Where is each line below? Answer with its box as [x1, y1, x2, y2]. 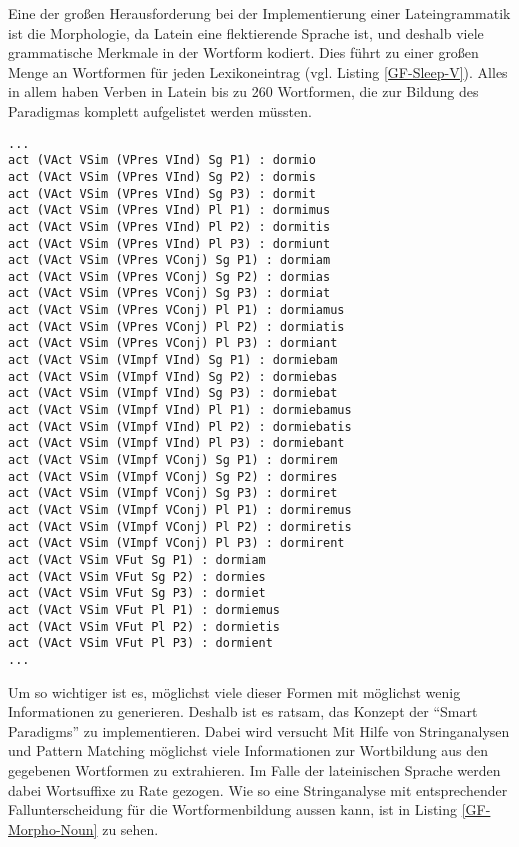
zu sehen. [102, 818, 159, 839]
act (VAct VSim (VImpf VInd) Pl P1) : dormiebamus [8, 403, 352, 418]
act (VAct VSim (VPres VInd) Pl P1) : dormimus [8, 203, 331, 218]
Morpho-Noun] [8, 818, 98, 839]
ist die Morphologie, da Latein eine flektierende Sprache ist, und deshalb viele [8, 22, 484, 43]
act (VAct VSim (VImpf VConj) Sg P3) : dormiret [8, 486, 338, 501]
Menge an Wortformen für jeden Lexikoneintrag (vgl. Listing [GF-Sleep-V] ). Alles [8, 61, 508, 82]
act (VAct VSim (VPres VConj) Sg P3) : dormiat [8, 286, 331, 301]
